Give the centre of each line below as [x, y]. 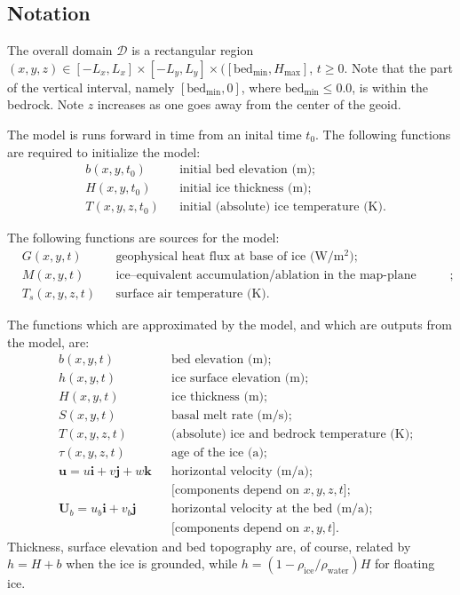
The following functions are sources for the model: [143, 238]
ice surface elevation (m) [238, 379]
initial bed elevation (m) [246, 170]
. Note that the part [399, 67]
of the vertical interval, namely [91, 87]
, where [261, 87]
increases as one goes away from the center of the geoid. [249, 104]
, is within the [390, 87]
